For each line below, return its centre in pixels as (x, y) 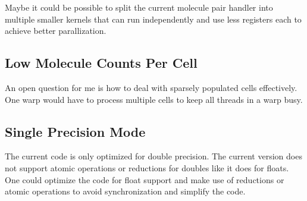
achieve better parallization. (56, 31)
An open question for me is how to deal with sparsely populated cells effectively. (151, 87)
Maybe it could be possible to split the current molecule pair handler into (139, 7)
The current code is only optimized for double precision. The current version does (153, 156)
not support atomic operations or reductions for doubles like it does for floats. (147, 167)
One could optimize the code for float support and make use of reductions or (145, 179)
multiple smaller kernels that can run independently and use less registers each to (153, 19)
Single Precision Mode (75, 131)
